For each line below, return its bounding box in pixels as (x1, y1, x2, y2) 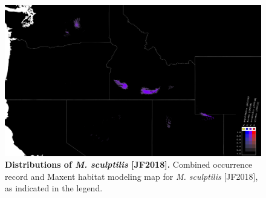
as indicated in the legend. (5, 182, 103, 194)
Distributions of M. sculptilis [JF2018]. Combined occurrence (5, 158, 253, 171)
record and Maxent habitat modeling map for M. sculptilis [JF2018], (5, 170, 258, 182)
